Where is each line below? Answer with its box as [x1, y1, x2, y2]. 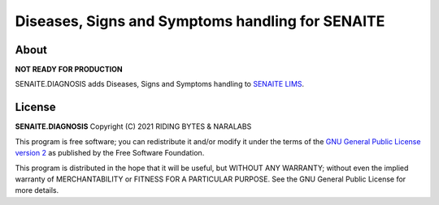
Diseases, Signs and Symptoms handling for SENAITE [15, 12, 385, 30]
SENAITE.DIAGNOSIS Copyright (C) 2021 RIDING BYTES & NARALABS [15, 122, 252, 131]
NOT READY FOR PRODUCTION [15, 65, 123, 75]
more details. [15, 186, 59, 195]
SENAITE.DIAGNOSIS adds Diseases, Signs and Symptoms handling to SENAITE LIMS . [15, 79, 305, 89]
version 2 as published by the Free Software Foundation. [15, 148, 205, 158]
